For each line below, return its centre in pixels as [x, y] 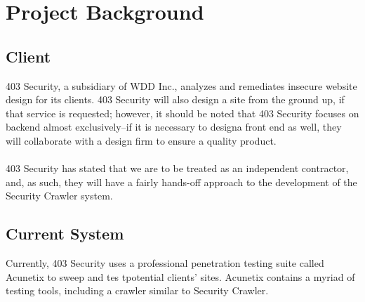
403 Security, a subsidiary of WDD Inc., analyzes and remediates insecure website [181, 85]
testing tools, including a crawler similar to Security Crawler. [137, 290]
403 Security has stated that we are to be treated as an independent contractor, [177, 168]
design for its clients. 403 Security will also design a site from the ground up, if [175, 99]
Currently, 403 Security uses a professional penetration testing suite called [165, 263]
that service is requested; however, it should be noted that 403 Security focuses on [182, 113]
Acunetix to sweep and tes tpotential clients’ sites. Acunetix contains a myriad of [180, 276]
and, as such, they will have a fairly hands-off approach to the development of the [181, 182]
